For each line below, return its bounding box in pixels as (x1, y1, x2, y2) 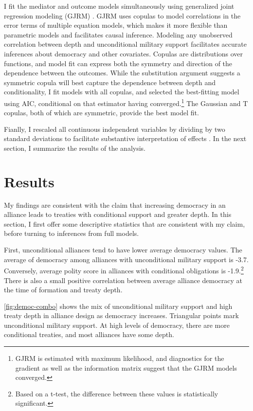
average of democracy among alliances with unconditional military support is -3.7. (4, 254, 249, 264)
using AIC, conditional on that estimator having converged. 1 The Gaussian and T (4, 96, 248, 108)
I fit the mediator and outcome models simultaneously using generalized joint (4, 1, 235, 11)
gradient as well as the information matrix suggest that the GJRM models (15, 362, 237, 373)
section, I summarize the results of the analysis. (4, 143, 146, 153)
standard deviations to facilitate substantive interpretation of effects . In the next (4, 133, 247, 143)
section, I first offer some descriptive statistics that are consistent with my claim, (4, 218, 245, 229)
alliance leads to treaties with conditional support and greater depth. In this (4, 209, 232, 219)
